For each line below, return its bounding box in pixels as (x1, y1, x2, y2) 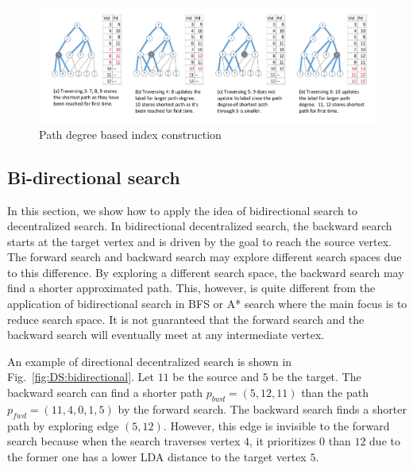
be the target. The (272, 368, 361, 385)
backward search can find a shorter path (7, 384, 203, 401)
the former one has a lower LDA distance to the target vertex (7, 448, 307, 464)
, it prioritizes (249, 433, 316, 449)
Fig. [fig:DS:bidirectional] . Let (7, 368, 155, 385)
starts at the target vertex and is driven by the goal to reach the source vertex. (7, 233, 392, 249)
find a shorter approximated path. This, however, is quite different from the (7, 279, 376, 296)
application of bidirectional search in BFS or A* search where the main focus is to (7, 295, 407, 312)
